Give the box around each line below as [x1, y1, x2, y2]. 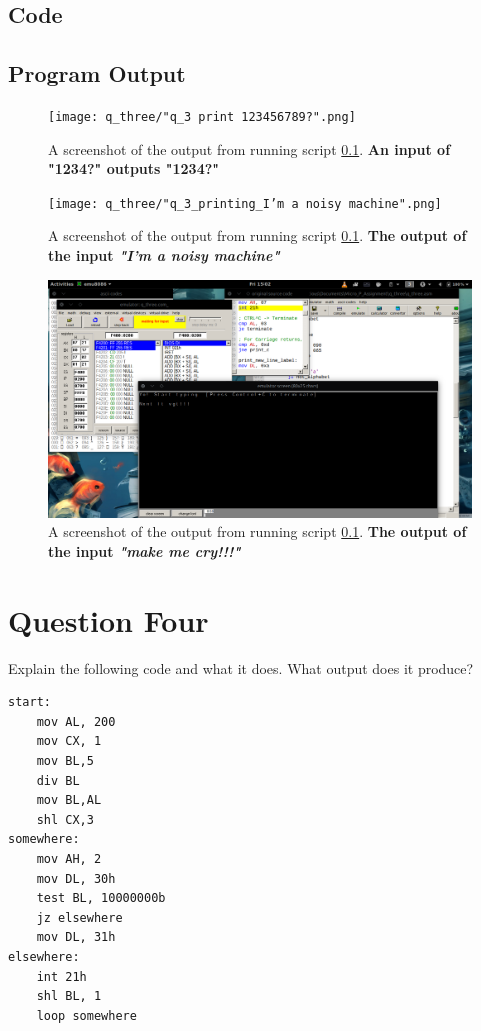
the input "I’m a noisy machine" [48, 245, 280, 266]
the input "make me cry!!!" [48, 540, 241, 561]
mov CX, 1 [36, 734, 102, 749]
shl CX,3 [36, 812, 94, 827]
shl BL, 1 [36, 989, 102, 1004]
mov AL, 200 [36, 714, 116, 729]
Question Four [8, 599, 209, 640]
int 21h [36, 969, 87, 984]
